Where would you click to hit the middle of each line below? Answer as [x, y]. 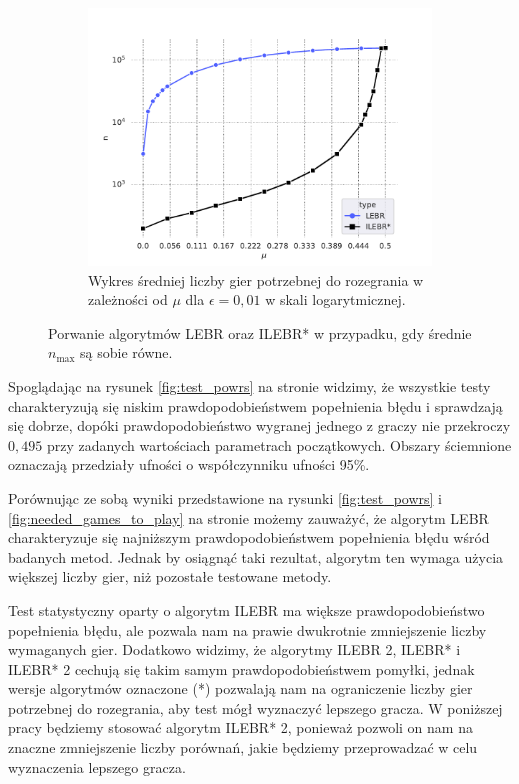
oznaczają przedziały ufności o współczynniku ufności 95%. [189, 464]
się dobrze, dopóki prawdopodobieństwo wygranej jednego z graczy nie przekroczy [259, 425]
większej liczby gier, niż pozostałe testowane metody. [170, 576]
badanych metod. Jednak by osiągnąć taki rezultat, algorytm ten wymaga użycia [256, 556]
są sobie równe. [126, 352]
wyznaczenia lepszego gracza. [97, 766]
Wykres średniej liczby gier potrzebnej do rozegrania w [256, 279]
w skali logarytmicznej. [335, 299]
